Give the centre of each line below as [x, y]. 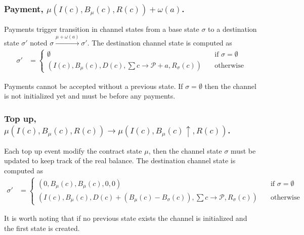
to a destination [232, 29]
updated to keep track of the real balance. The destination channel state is [120, 160]
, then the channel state [185, 150]
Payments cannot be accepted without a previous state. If [94, 86]
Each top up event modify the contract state [73, 150]
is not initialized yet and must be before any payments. [90, 96]
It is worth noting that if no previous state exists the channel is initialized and [126, 218]
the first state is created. [42, 228]
